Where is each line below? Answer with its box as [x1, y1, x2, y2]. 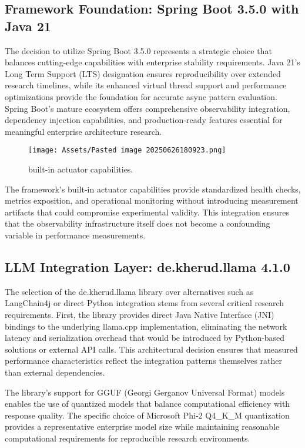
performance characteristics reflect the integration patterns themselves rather [5, 354, 283, 367]
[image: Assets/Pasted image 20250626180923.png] [28, 146, 226, 155]
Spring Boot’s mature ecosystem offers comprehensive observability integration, [5, 102, 290, 114]
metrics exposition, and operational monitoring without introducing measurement [5, 194, 299, 207]
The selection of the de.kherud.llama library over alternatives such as [5, 285, 254, 297]
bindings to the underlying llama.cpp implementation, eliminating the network [5, 320, 287, 332]
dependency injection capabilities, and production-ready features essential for [5, 114, 283, 126]
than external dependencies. [5, 366, 105, 378]
